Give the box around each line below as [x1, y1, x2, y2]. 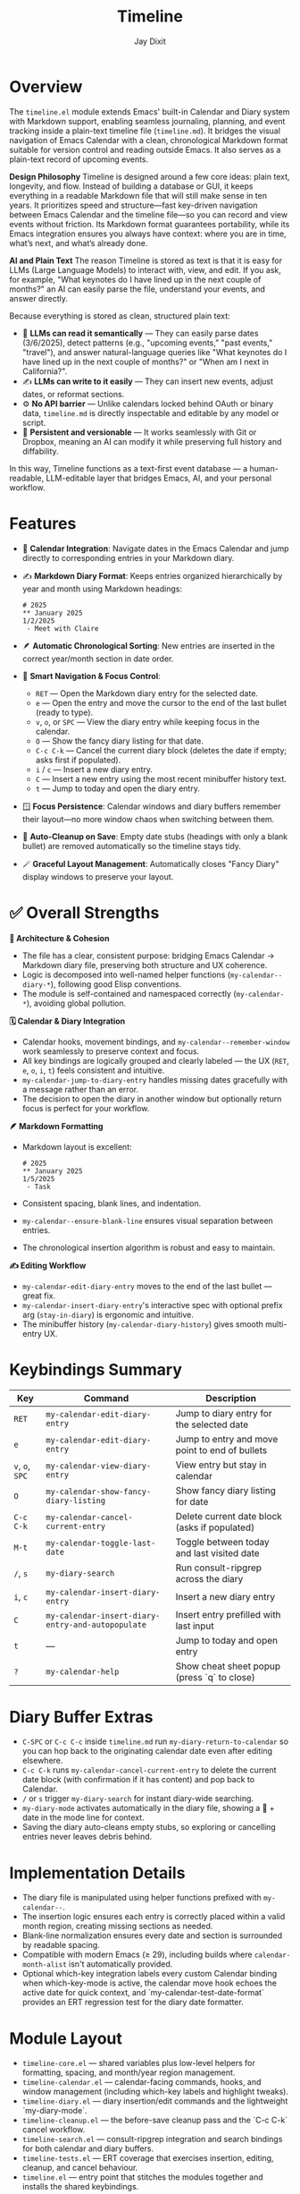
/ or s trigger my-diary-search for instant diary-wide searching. [21, 1793, 254, 1804]
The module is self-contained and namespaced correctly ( [21, 988, 237, 999]
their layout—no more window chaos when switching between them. [21, 813, 275, 824]
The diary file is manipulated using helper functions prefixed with [21, 1892, 262, 1903]
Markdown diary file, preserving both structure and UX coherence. [21, 959, 268, 970]
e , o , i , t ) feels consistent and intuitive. [21, 1065, 165, 1076]
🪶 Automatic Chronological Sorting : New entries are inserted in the [21, 640, 275, 651]
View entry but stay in [175, 1458, 267, 1471]
